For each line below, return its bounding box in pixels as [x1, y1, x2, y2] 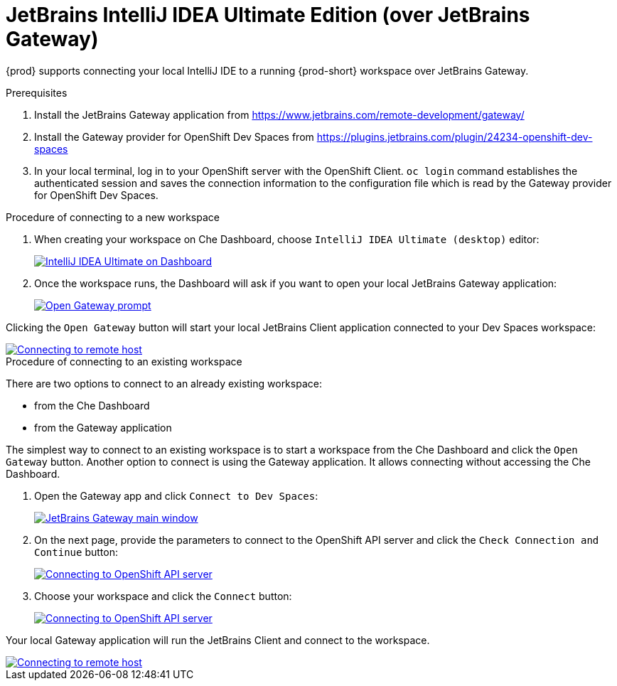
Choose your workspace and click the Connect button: [34, 589, 292, 602]
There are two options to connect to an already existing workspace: [6, 377, 322, 390]
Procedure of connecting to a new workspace [6, 210, 220, 223]
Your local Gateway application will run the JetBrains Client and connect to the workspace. [6, 633, 430, 646]
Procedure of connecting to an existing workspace [6, 355, 242, 368]
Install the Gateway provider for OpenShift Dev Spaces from [34, 130, 314, 143]
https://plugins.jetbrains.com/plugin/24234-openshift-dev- [316, 130, 593, 143]
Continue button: [34, 545, 118, 558]
